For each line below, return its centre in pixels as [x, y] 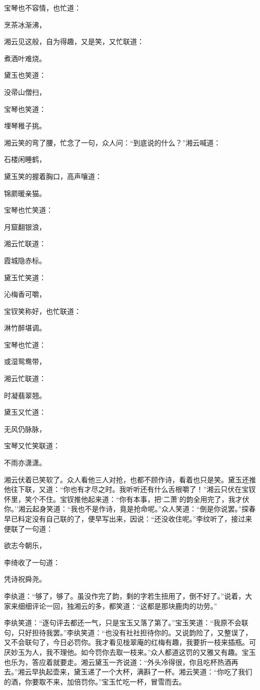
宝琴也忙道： [25, 344]
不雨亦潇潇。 [25, 463]
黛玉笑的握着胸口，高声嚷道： [53, 176]
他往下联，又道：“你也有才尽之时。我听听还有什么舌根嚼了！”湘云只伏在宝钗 [130, 489]
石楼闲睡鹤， [25, 159]
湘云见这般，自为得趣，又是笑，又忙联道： [74, 41]
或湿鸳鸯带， [25, 361]
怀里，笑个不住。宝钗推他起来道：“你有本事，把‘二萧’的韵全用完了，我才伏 [127, 499]
